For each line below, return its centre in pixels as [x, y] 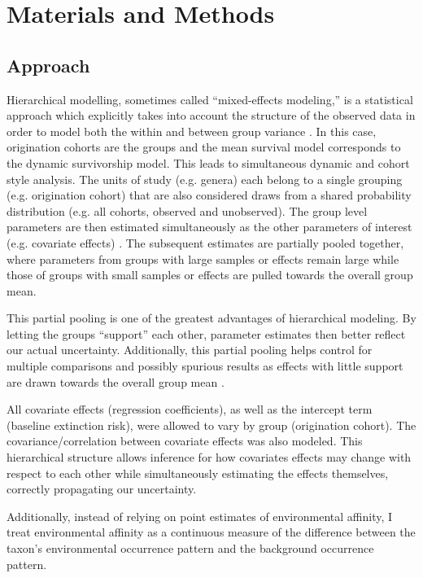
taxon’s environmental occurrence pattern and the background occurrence [190, 548]
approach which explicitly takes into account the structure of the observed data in [211, 115]
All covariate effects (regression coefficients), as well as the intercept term [190, 409]
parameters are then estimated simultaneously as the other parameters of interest [209, 227]
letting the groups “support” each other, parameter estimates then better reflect [206, 333]
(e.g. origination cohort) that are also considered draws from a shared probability [209, 195]
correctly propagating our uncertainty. [102, 489]
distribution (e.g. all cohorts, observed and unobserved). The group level [187, 210]
